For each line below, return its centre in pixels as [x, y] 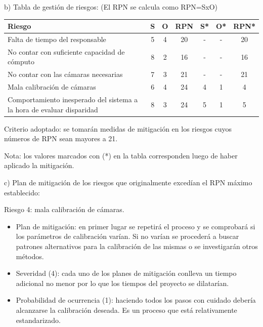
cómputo [21, 62]
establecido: [22, 192]
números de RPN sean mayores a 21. [61, 138]
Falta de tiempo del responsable [57, 39]
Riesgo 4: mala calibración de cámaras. [64, 209]
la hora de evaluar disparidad [53, 109]
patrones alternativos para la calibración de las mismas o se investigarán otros [137, 246]
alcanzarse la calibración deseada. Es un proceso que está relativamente [126, 310]
